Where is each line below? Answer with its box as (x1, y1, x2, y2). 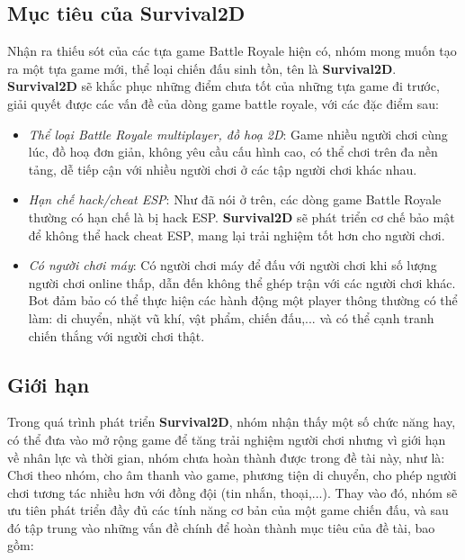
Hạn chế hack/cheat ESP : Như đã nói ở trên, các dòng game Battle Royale (28, 190, 442, 209)
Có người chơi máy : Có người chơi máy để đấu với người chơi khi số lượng (28, 256, 437, 275)
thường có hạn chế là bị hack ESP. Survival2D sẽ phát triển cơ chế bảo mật (28, 207, 455, 226)
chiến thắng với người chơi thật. (28, 326, 205, 345)
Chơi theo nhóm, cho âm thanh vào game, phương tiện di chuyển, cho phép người (7, 465, 457, 484)
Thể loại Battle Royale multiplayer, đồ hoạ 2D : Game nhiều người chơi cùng (28, 124, 448, 143)
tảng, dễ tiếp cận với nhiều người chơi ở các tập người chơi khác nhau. (28, 159, 417, 178)
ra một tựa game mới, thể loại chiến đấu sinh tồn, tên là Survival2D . (7, 59, 397, 77)
